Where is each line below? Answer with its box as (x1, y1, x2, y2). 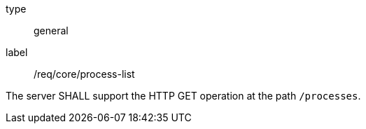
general (34, 25, 69, 36)
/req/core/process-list (34, 68, 135, 80)
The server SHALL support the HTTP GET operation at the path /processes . (6, 90, 361, 102)
